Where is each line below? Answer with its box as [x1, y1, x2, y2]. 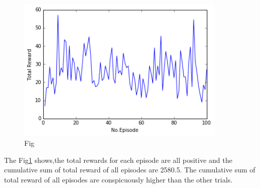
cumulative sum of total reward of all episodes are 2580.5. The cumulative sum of [4, 164, 255, 175]
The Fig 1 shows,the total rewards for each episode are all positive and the [4, 154, 232, 165]
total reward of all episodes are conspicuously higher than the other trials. [4, 174, 233, 184]
